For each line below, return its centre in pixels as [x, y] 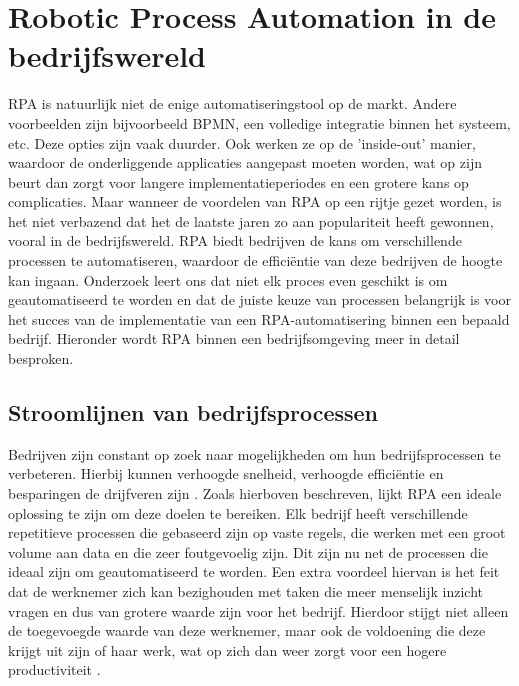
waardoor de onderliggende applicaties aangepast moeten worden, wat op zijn [245, 162]
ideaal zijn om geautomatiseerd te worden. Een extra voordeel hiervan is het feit [254, 571]
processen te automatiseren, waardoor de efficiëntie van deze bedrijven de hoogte [255, 260]
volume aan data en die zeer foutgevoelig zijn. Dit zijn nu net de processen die [248, 551]
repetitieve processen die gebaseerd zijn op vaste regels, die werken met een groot [257, 532]
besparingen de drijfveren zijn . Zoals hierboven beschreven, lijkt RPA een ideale [255, 493]
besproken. [41, 358]
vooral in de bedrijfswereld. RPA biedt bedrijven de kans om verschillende [235, 240]
